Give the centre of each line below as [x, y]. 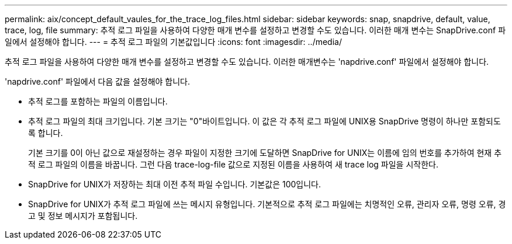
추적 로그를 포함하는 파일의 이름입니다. [98, 101]
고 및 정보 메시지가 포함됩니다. [83, 216]
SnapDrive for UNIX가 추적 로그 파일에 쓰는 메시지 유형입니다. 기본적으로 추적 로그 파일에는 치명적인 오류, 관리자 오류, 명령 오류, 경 [267, 204]
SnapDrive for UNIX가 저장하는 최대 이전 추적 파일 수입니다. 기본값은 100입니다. [174, 184]
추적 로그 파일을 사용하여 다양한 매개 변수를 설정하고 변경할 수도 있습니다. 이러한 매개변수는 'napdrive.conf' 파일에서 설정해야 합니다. [247, 62]
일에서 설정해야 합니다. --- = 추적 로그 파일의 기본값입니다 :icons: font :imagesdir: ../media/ [173, 42]
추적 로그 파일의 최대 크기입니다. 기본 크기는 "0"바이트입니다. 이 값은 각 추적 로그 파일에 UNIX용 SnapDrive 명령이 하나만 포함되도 [264, 121]
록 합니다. [46, 133]
